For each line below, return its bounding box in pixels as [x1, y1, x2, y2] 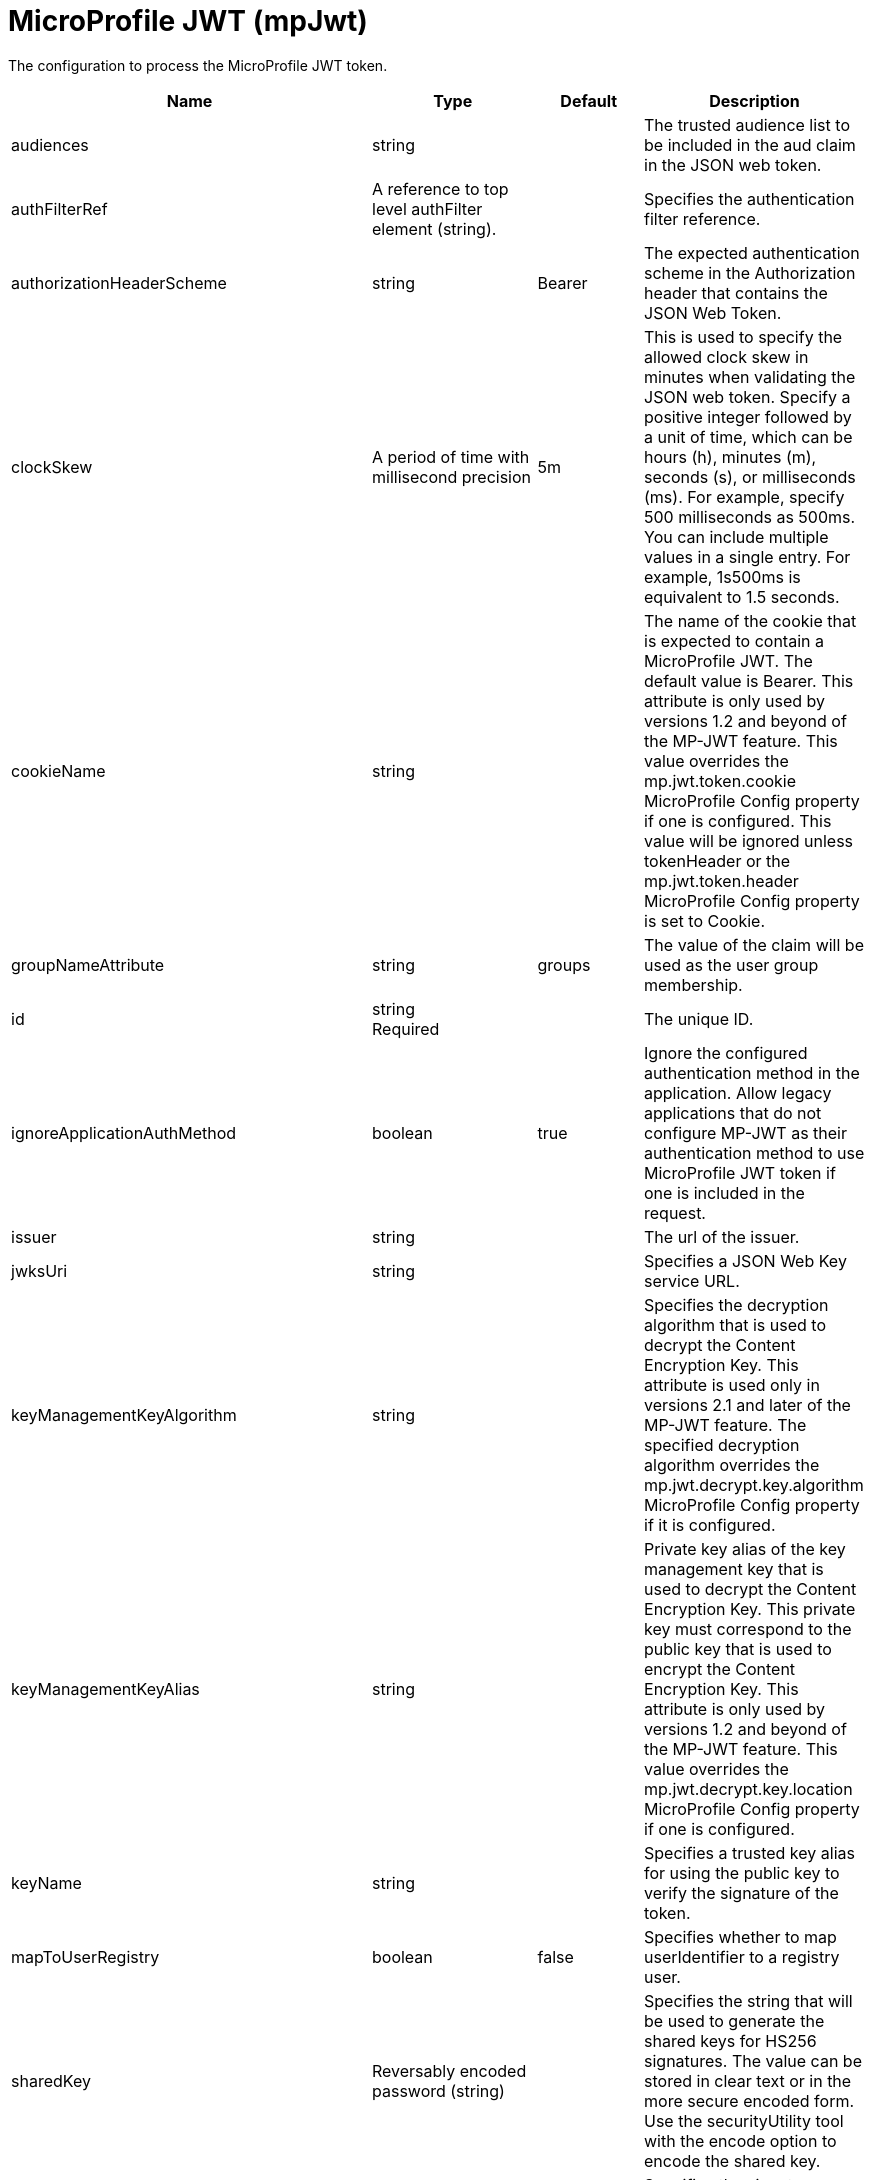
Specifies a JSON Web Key [644, 1250, 847, 1271]
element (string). [372, 218, 497, 239]
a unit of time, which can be [644, 426, 853, 447]
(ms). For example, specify [644, 486, 845, 507]
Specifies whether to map [644, 1926, 837, 1947]
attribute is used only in [644, 1374, 820, 1395]
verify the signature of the [644, 1882, 839, 1903]
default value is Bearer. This [644, 670, 854, 691]
